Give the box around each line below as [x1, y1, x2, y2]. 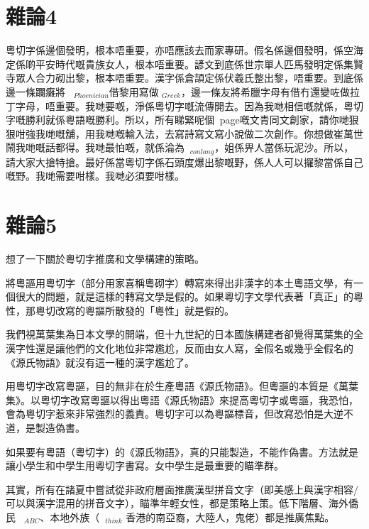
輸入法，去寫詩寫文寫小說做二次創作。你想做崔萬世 [124, 126, 363, 141]
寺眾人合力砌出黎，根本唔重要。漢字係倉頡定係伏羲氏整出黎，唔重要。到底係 [6, 70, 363, 85]
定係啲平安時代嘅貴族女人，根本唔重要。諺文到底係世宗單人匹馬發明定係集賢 [6, 56, 363, 71]
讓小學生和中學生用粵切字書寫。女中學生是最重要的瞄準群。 [6, 458, 284, 473]
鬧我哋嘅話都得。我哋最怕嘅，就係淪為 [6, 140, 184, 155]
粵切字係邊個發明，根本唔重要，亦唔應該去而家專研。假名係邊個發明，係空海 [6, 43, 363, 58]
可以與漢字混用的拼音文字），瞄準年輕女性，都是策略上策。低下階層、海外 [6, 496, 348, 511]
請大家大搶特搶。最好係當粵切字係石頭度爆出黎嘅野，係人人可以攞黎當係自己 [6, 154, 363, 169]
